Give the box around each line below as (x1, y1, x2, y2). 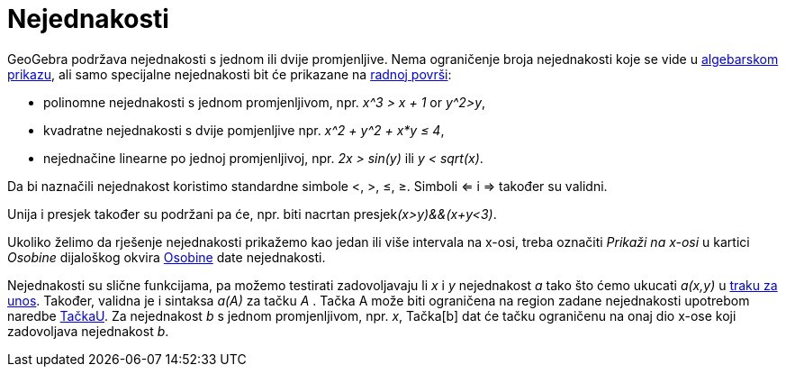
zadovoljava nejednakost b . (7, 323, 169, 339)
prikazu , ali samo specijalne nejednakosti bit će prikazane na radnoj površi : (7, 66, 452, 82)
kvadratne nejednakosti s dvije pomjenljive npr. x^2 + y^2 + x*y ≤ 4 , (43, 122, 445, 138)
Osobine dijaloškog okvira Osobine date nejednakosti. (7, 249, 326, 265)
